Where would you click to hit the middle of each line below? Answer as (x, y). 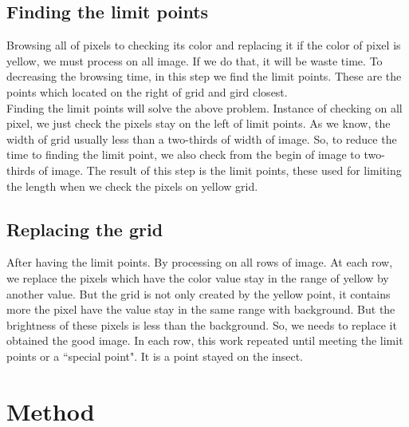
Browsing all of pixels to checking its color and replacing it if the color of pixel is (204, 45)
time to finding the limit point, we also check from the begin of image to (183, 154)
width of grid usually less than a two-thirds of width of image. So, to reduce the (202, 138)
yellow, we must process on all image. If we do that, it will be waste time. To (195, 60)
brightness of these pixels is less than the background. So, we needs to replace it (202, 324)
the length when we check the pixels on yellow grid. (132, 186)
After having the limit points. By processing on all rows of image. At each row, (200, 262)
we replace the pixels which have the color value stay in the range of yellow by (198, 277)
